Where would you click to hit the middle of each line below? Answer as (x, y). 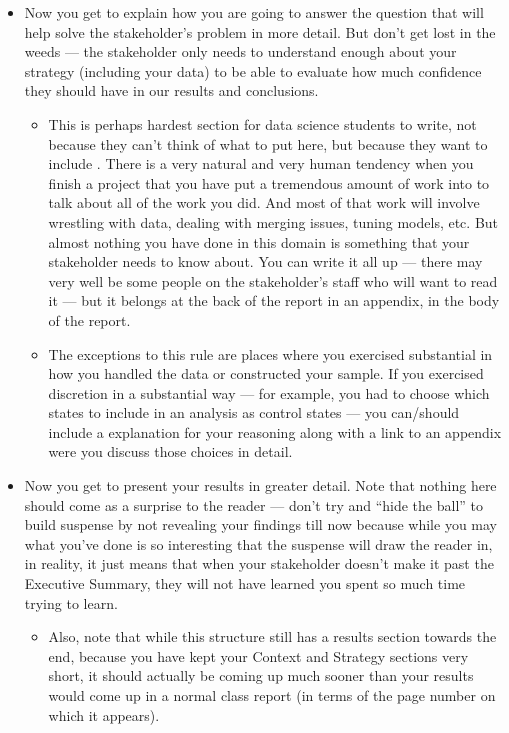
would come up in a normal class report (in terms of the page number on (272, 695)
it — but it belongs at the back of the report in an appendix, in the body (274, 300)
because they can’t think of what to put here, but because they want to (268, 143)
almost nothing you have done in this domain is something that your (259, 241)
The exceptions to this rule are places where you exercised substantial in (270, 353)
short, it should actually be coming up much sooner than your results (261, 675)
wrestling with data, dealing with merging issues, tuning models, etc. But (273, 221)
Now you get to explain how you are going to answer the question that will (254, 12)
